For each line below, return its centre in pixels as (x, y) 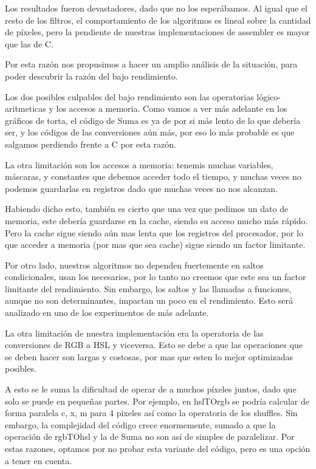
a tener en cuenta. (39, 460)
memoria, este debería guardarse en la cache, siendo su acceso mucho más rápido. (156, 220)
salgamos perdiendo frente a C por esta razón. (91, 144)
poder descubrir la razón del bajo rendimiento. (91, 76)
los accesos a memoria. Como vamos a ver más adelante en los (172, 108)
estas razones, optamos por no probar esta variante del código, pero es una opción (158, 448)
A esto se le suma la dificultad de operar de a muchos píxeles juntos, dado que (151, 389)
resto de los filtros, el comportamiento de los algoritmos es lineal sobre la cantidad (158, 20)
